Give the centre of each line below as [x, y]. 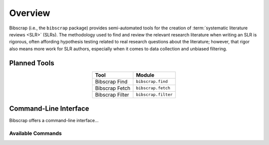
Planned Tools [32, 63]
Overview [30, 13]
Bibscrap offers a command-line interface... [54, 121]
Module [145, 75]
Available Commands [36, 133]
